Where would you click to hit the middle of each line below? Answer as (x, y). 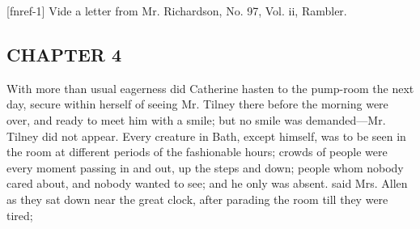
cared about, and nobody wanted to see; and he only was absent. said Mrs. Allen (207, 183)
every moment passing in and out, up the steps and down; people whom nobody (205, 167)
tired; (20, 215)
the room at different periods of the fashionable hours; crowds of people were (197, 152)
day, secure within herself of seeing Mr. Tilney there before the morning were (197, 104)
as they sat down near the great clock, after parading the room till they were (197, 199)
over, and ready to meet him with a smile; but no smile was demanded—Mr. (196, 119)
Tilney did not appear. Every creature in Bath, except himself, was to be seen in (206, 136)
